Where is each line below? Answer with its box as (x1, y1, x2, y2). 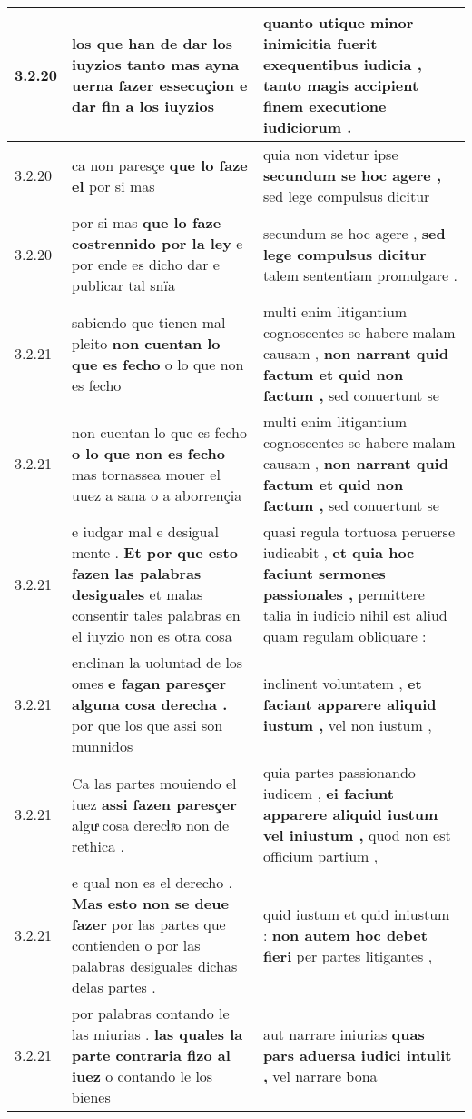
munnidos (72, 735, 133, 756)
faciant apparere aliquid (262, 694, 437, 714)
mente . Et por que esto (72, 542, 238, 563)
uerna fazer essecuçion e (72, 75, 248, 95)
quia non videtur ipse (262, 144, 398, 165)
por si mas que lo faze (72, 212, 221, 233)
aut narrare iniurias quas (262, 1024, 425, 1044)
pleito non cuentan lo (72, 332, 221, 354)
